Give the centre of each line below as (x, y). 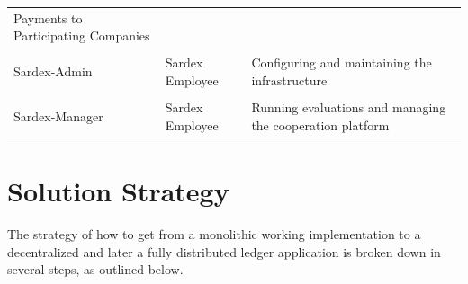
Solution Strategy (118, 191)
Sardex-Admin (53, 71)
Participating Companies (82, 35)
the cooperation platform (320, 124)
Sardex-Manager (58, 115)
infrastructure (289, 80)
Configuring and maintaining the (342, 62)
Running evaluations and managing (349, 107)
